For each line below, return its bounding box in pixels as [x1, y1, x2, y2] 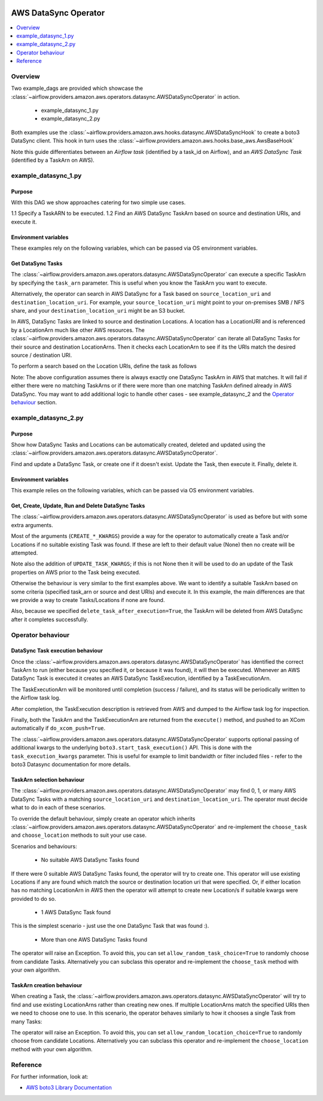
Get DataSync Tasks [11, 260, 63, 267]
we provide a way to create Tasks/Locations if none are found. [11, 596, 165, 603]
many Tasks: [11, 1018, 42, 1025]
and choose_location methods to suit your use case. [11, 831, 147, 839]
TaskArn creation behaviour [11, 982, 83, 989]
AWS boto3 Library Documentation [26, 1084, 112, 1091]
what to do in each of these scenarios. [11, 804, 106, 811]
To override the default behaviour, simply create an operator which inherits [11, 815, 196, 822]
